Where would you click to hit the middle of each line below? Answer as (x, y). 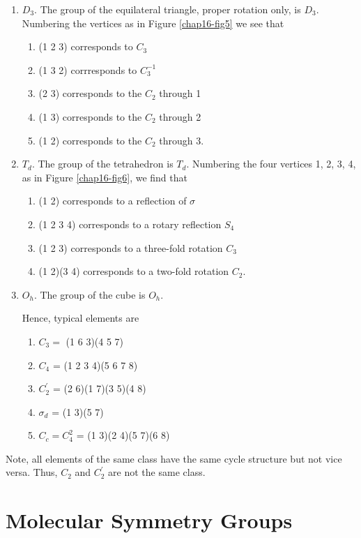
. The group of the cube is (90, 294)
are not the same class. (157, 472)
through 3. (182, 140)
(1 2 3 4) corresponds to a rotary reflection (130, 224)
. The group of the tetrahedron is (102, 164)
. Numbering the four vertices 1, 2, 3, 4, (271, 164)
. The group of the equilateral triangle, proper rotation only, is (168, 9)
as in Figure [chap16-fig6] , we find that (105, 177)
